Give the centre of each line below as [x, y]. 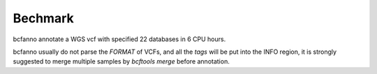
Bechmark [44, 18]
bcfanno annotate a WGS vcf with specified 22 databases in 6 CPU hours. [119, 39]
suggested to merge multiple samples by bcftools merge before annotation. [121, 61]
